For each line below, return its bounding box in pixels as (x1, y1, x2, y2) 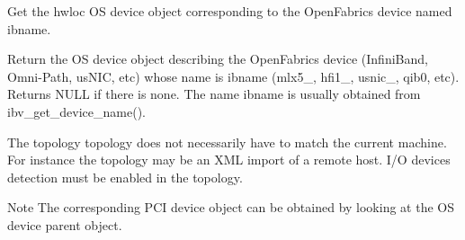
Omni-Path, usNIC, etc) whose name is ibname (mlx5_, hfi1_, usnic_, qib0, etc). (7, 67, 460, 85)
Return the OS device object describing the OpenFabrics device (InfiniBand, (7, 49, 428, 68)
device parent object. (7, 215, 122, 234)
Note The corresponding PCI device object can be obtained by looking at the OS (7, 198, 454, 217)
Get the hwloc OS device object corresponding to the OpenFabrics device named (7, 2, 452, 20)
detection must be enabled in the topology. (7, 167, 243, 186)
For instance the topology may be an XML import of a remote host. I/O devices (7, 150, 451, 169)
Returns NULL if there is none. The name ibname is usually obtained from (7, 84, 421, 103)
